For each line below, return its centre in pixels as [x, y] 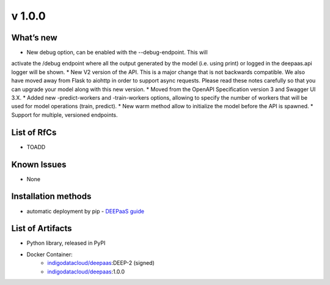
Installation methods [51, 197]
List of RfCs [34, 132]
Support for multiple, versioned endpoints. [65, 115]
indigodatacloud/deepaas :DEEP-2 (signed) [101, 263]
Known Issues [39, 164]
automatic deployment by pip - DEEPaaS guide [86, 211]
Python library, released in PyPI [66, 243]
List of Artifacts [42, 228]
